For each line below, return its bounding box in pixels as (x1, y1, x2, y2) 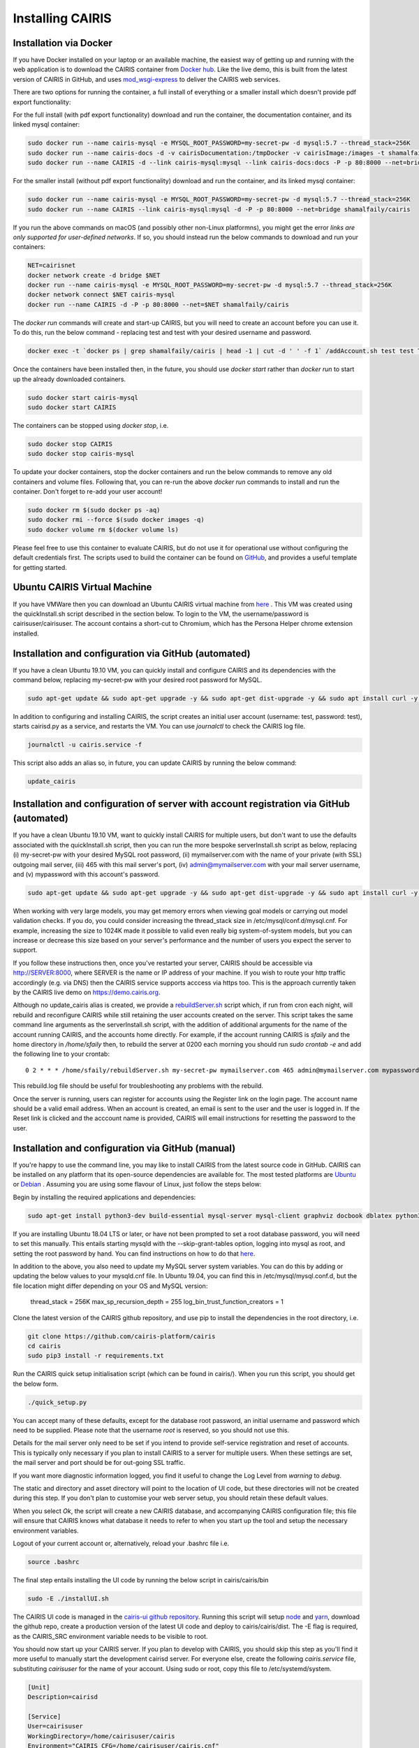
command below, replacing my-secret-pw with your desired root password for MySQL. (13, 675, 263, 684)
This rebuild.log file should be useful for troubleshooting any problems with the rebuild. (13, 1082, 263, 1090)
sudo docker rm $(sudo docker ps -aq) (27, 506, 161, 514)
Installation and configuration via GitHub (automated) (13, 647, 251, 659)
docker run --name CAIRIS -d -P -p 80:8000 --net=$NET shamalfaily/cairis (27, 301, 290, 308)
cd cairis (27, 1342, 61, 1349)
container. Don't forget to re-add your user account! (13, 487, 163, 496)
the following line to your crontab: (13, 1049, 110, 1059)
